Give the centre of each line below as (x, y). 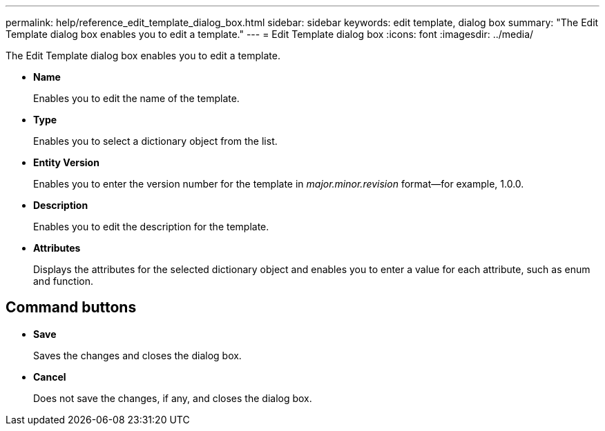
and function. (64, 281)
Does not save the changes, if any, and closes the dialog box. (173, 398)
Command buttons (71, 308)
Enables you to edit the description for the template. (151, 227)
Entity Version (66, 162)
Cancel (50, 377)
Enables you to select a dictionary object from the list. (155, 141)
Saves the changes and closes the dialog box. (137, 355)
